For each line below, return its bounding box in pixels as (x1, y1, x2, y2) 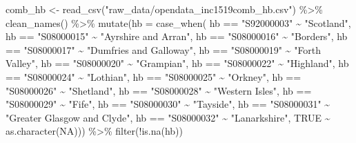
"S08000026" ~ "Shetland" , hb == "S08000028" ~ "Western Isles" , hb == (6, 83, 312, 97)
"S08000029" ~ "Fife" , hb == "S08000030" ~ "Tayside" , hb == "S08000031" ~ (6, 97, 330, 111)
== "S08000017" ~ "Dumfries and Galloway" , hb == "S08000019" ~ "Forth (6, 42, 322, 57)
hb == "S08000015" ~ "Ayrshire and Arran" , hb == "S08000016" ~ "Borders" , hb (6, 29, 348, 44)
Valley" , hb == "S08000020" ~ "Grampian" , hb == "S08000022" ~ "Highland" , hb (6, 56, 349, 70)
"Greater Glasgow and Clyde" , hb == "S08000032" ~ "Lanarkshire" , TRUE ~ (6, 110, 330, 124)
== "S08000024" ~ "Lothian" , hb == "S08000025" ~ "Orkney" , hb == (6, 69, 301, 84)
